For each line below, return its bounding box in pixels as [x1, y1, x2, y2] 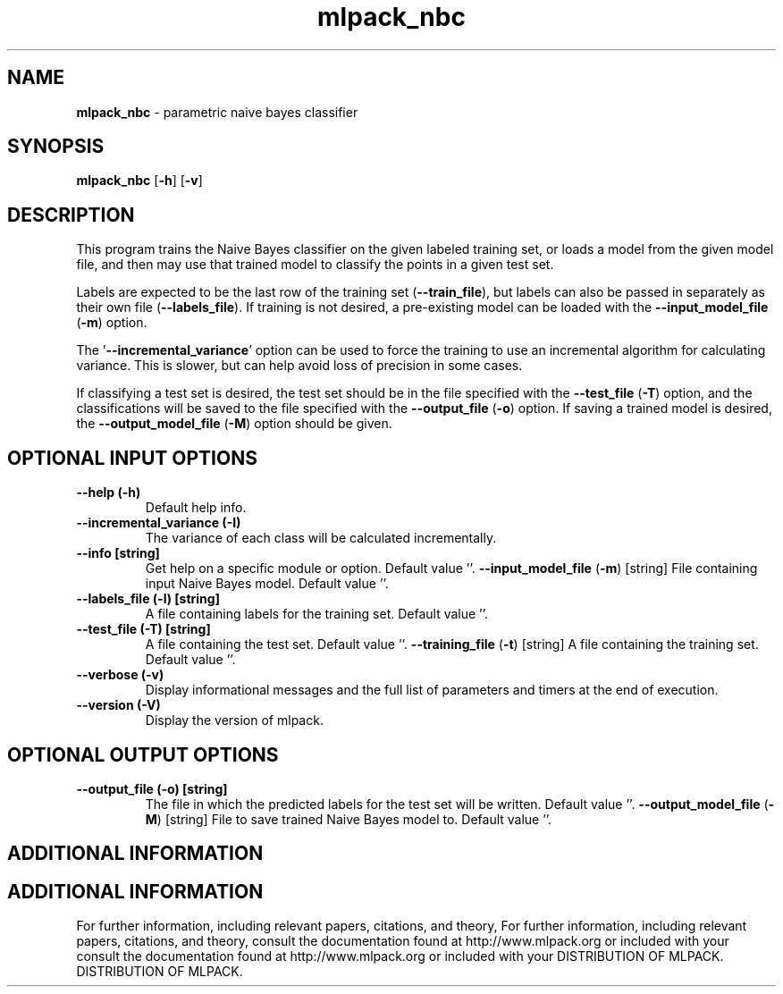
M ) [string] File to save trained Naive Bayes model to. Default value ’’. [145, 811, 552, 827]
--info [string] [76, 545, 160, 561]
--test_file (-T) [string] [76, 621, 211, 637]
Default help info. [145, 500, 247, 516]
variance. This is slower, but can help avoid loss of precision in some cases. [76, 358, 523, 374]
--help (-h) [76, 484, 141, 501]
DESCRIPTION [7, 203, 135, 226]
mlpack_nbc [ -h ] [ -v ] [76, 173, 203, 189]
